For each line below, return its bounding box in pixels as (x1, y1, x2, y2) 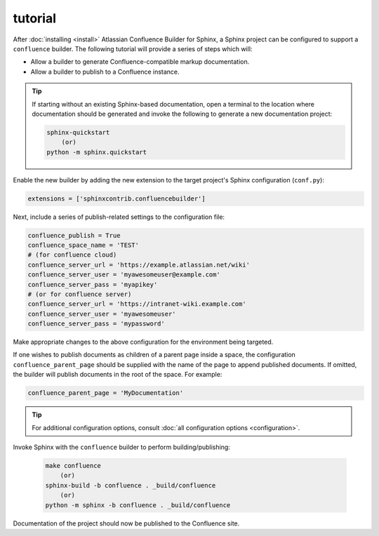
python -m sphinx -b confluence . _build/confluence (45, 501, 231, 509)
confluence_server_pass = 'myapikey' (27, 281, 158, 288)
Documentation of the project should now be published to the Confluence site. (13, 519, 240, 528)
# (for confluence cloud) (27, 251, 117, 259)
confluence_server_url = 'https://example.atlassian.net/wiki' (27, 260, 251, 269)
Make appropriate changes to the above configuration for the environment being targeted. (13, 337, 274, 347)
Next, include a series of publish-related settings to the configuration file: (13, 213, 225, 221)
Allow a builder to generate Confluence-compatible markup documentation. (30, 58, 250, 66)
